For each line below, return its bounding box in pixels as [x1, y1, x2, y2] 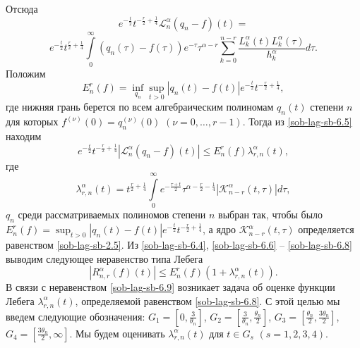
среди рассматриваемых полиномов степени [18, 207, 206, 222]
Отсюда [6, 1, 38, 15]
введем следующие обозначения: [6, 309, 145, 323]
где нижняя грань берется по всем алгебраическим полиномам [6, 99, 274, 114]
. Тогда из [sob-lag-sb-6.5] [242, 114, 352, 129]
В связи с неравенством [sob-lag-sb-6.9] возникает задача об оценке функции [6, 280, 335, 294]
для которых [6, 114, 59, 129]
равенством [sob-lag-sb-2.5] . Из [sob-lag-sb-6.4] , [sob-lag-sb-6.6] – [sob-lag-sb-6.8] [6, 237, 352, 252]
